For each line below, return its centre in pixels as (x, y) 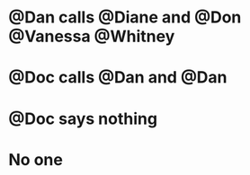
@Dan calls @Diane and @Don (125, 17)
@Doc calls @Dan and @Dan (118, 78)
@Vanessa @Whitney (92, 36)
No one (36, 159)
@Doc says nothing (83, 118)
